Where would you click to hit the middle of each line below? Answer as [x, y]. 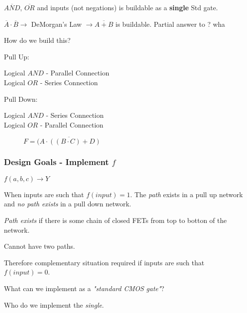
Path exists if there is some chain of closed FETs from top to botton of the [115, 220]
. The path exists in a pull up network [187, 194]
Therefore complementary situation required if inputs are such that [104, 262]
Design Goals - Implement [57, 162]
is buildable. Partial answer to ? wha [170, 24]
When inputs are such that [44, 194]
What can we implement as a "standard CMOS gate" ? [84, 288]
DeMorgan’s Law [57, 24]
